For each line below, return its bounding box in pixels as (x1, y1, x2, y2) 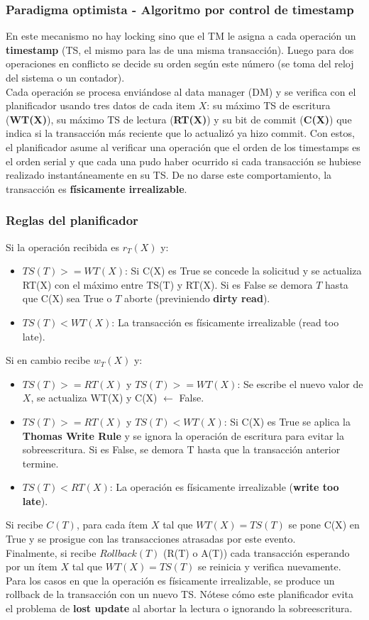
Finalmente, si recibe (6, 545, 97, 560)
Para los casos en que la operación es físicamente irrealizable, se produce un (6, 572, 335, 587)
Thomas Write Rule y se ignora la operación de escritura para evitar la (22, 428, 344, 443)
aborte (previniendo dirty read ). (124, 291, 270, 306)
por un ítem (6, 559, 57, 574)
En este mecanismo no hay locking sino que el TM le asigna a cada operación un (6, 28, 356, 43)
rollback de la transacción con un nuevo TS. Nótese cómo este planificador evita (6, 587, 353, 602)
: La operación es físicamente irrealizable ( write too (109, 480, 339, 494)
